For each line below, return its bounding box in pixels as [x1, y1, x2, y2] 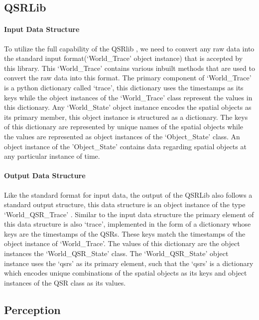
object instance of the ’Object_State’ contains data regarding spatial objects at [4, 141, 247, 151]
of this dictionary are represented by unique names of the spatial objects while [4, 121, 244, 132]
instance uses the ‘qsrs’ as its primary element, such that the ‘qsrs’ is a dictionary [4, 258, 254, 268]
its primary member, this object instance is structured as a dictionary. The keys [4, 111, 248, 122]
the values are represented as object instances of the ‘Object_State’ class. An [4, 131, 240, 141]
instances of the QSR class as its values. [4, 277, 126, 288]
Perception [4, 302, 61, 317]
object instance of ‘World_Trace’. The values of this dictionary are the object [4, 238, 240, 249]
